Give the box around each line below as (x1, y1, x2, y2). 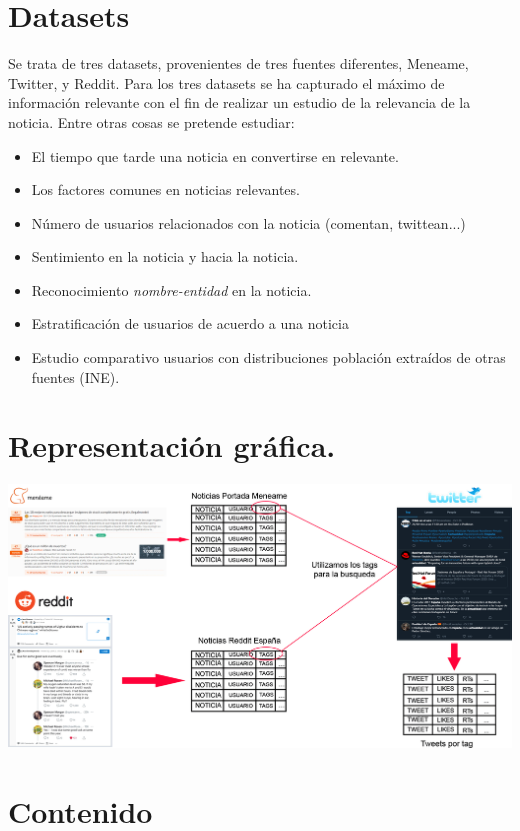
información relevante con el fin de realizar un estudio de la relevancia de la (8, 92, 471, 113)
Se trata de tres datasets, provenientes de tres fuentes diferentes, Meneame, (8, 53, 469, 74)
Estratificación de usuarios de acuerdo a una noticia (31, 313, 349, 334)
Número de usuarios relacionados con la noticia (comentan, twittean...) (31, 212, 466, 233)
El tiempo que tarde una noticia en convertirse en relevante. (31, 145, 399, 166)
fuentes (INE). (31, 366, 120, 387)
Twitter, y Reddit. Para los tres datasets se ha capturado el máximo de (8, 72, 445, 93)
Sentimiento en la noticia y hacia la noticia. (31, 246, 299, 267)
